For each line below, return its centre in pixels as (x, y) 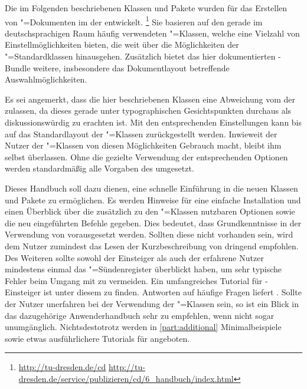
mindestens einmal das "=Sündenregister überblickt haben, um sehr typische (143, 269)
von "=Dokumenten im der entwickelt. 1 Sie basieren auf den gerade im (134, 21)
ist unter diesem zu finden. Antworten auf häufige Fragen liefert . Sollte (172, 292)
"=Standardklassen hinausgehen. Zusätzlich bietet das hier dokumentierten (140, 56)
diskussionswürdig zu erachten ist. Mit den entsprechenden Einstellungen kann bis (153, 122)
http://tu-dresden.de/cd (62, 367)
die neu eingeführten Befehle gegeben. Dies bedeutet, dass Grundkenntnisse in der (153, 222)
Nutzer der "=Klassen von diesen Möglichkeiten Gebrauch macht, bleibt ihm (143, 145)
